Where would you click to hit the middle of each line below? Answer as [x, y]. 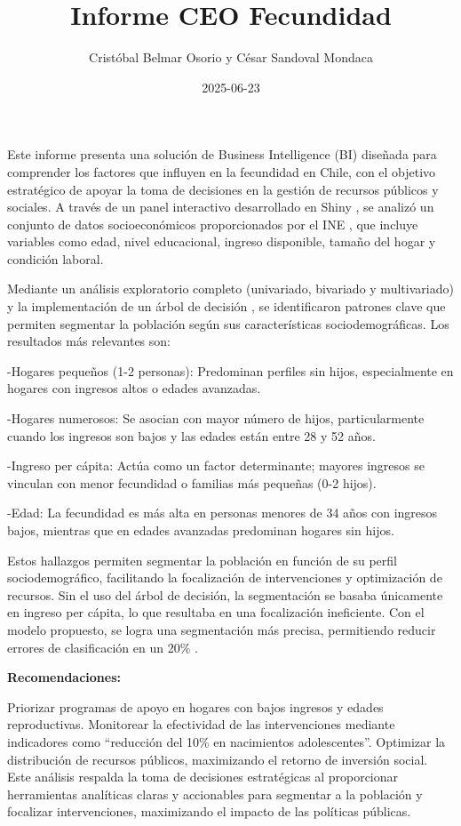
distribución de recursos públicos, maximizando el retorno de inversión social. [218, 759]
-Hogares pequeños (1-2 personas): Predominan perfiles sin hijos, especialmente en [230, 370]
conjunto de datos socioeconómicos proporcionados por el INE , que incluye [213, 224]
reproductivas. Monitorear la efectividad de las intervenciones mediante [201, 724]
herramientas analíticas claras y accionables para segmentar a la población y [215, 794]
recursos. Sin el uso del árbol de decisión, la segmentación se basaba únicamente [225, 594]
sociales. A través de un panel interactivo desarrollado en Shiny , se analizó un [221, 207]
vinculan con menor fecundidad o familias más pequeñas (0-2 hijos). [192, 482]
